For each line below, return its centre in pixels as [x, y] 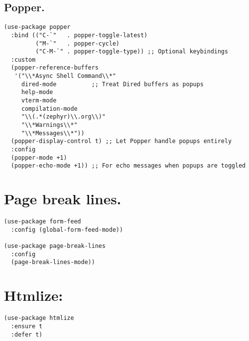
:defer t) [27, 334]
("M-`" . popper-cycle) [78, 43]
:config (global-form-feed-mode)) [67, 230]
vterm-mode [39, 101]
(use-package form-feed [43, 222]
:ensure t [27, 326]
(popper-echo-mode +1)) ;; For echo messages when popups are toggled [128, 166]
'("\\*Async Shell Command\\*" [65, 76]
